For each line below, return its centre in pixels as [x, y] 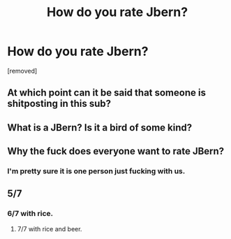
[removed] [22, 71]
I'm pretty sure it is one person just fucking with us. [96, 171]
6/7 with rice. [30, 214]
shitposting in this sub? [59, 104]
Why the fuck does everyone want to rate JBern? [116, 151]
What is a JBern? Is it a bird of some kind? [100, 128]
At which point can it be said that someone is [106, 93]
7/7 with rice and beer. [50, 229]
